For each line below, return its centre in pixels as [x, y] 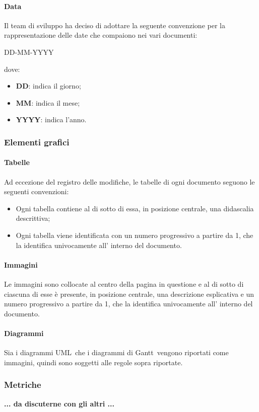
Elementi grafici [37, 142]
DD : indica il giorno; [48, 86]
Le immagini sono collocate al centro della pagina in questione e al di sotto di [124, 283]
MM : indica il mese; [48, 102]
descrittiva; [33, 218]
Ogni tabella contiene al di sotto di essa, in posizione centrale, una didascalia [135, 208]
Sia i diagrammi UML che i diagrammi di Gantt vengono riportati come [116, 352]
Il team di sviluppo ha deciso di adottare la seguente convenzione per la [115, 25]
